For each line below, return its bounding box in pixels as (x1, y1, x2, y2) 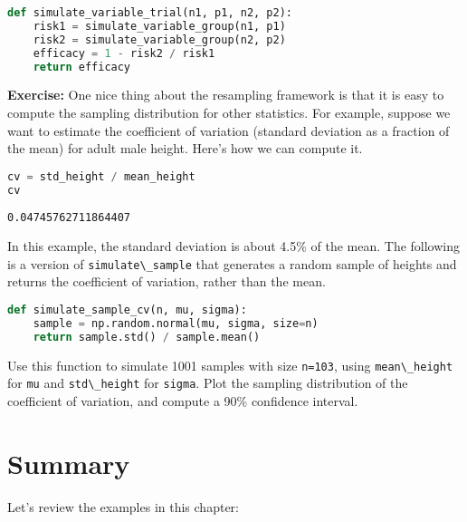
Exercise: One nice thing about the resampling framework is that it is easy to (7, 85, 444, 104)
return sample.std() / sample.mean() (33, 330, 261, 343)
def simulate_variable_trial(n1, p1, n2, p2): (7, 6, 292, 19)
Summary (7, 444, 130, 481)
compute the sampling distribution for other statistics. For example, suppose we (7, 102, 451, 121)
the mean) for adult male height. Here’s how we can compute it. (7, 139, 363, 158)
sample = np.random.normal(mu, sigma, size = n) (33, 316, 319, 330)
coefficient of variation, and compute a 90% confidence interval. (7, 391, 358, 410)
